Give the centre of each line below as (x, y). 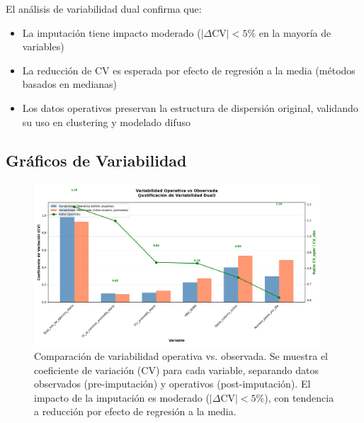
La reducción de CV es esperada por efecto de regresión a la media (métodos (189, 70)
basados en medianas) (70, 84)
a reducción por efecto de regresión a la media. (135, 411)
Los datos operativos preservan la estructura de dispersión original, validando (190, 107)
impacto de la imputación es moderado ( (122, 397)
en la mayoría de (295, 32)
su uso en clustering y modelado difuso (106, 122)
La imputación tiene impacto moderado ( (112, 32)
